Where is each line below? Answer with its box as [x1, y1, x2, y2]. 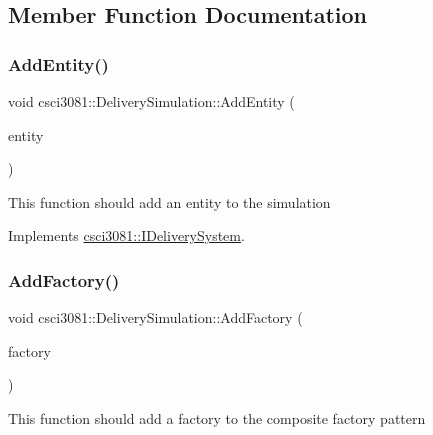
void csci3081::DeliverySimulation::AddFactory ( [8, 307, 303, 328]
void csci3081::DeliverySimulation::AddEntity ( [8, 91, 295, 111]
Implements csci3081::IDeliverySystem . [8, 225, 245, 246]
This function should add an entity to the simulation [8, 191, 331, 212]
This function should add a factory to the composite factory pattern [8, 407, 426, 428]
